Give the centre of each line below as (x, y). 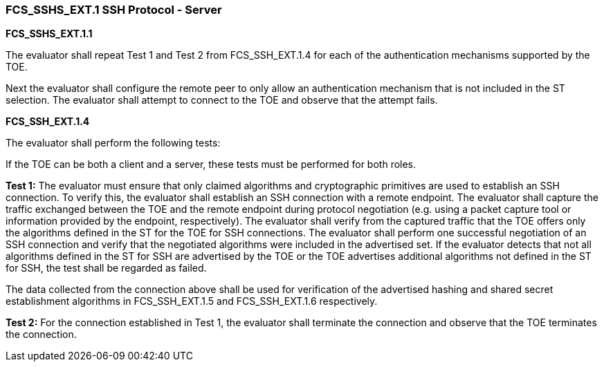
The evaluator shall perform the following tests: (113, 143)
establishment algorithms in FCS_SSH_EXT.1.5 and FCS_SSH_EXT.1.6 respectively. (192, 301)
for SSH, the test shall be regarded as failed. (106, 268)
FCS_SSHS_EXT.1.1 (49, 34)
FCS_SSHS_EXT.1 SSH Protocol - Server (114, 10)
